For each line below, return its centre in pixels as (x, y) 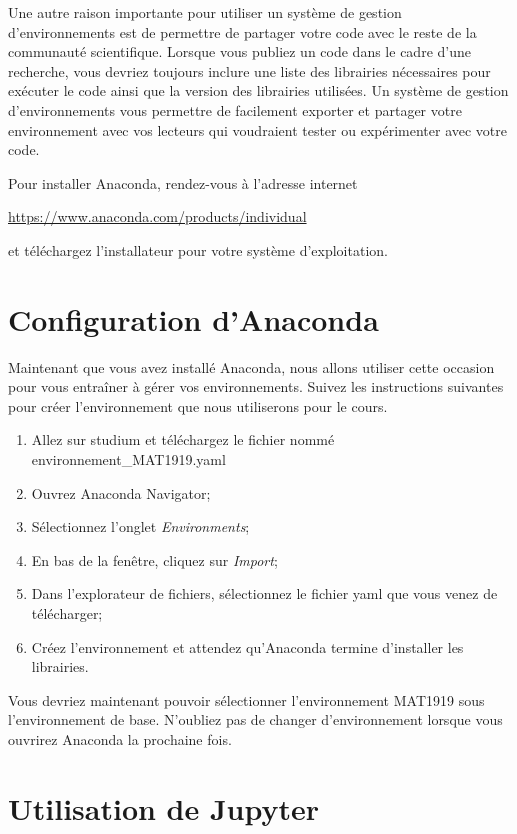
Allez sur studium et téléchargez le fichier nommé (183, 439)
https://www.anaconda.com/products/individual (157, 216)
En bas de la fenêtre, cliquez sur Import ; (154, 559)
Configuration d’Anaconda (193, 318)
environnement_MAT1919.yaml (128, 459)
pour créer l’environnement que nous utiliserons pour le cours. (198, 405)
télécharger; (67, 613)
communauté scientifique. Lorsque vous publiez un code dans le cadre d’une (239, 51)
